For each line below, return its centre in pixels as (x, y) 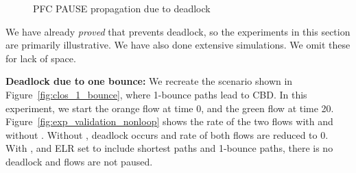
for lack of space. (41, 58)
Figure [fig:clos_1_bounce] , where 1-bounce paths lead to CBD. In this (156, 94)
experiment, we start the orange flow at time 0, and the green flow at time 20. (170, 108)
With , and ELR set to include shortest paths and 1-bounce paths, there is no (169, 148)
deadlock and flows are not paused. (79, 161)
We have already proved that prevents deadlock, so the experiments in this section (178, 31)
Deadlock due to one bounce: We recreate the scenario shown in (149, 81)
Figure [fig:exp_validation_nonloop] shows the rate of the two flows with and (169, 121)
